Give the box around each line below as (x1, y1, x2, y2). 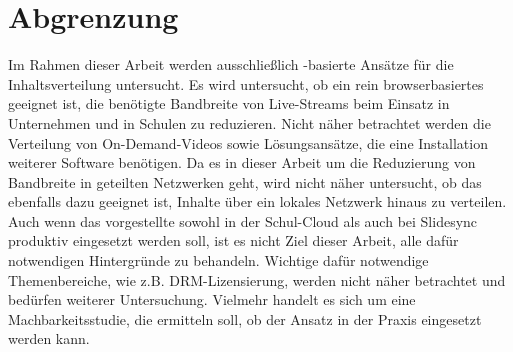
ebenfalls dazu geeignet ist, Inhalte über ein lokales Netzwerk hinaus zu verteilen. (8, 191, 507, 212)
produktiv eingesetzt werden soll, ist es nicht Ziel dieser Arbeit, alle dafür (8, 230, 459, 251)
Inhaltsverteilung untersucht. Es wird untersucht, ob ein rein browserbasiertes (8, 73, 484, 94)
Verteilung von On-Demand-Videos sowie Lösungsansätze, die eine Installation (8, 132, 488, 153)
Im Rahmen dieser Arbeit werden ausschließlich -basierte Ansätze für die (8, 54, 454, 75)
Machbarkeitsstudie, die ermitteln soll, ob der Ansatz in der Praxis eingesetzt (8, 308, 482, 329)
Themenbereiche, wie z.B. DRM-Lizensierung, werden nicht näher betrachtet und (8, 269, 506, 290)
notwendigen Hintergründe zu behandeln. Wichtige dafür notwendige (8, 250, 429, 271)
